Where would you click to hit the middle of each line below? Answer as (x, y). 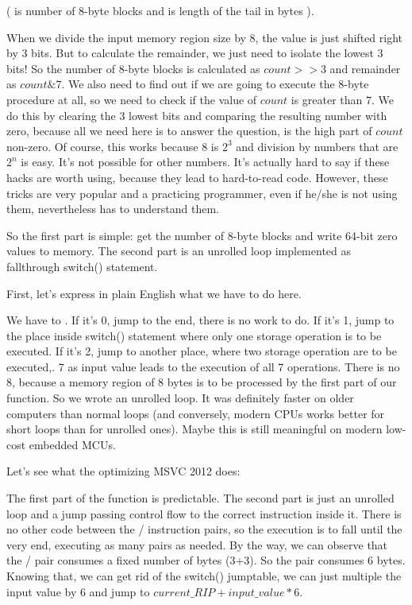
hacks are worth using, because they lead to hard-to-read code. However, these (197, 177)
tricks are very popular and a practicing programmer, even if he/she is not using (202, 193)
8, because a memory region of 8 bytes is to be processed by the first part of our (202, 382)
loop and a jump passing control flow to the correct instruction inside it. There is (204, 513)
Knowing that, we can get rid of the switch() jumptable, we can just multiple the (204, 576)
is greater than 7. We (343, 99)
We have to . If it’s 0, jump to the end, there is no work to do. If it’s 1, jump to (200, 320)
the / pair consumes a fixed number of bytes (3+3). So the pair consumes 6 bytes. (206, 560)
